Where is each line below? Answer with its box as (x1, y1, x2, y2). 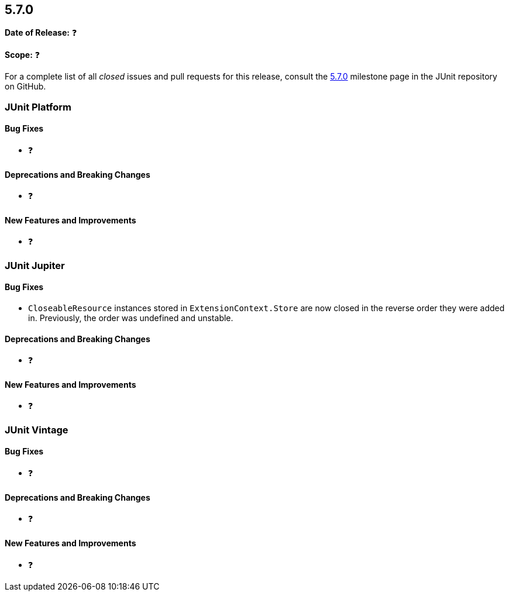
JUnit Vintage (5, 423, 68, 436)
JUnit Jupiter (5, 259, 65, 271)
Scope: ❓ (5, 50, 40, 60)
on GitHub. (5, 81, 46, 92)
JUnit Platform (5, 101, 71, 113)
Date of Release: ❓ (5, 27, 77, 38)
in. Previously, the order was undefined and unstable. (28, 313, 233, 323)
